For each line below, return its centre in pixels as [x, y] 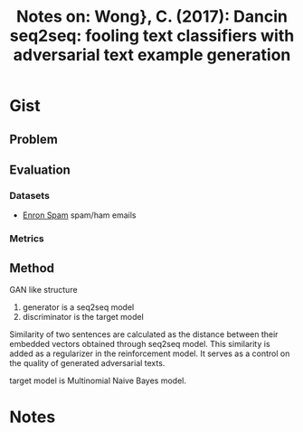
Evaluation [40, 169]
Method [32, 268]
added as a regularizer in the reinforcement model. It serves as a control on [150, 353]
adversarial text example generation [152, 55]
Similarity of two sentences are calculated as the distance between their [144, 334]
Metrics [27, 239]
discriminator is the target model [83, 317]
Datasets [29, 195]
